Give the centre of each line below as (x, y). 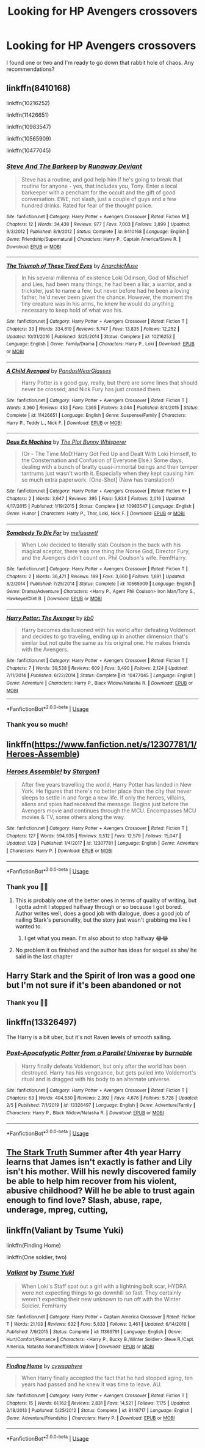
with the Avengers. (45, 650)
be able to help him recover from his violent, (92, 1181)
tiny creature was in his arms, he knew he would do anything (97, 304)
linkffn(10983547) (29, 127)
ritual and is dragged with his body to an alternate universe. (96, 1079)
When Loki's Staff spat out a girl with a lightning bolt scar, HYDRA (104, 1286)
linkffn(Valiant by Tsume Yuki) (65, 1231)
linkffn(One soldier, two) (37, 1257)
